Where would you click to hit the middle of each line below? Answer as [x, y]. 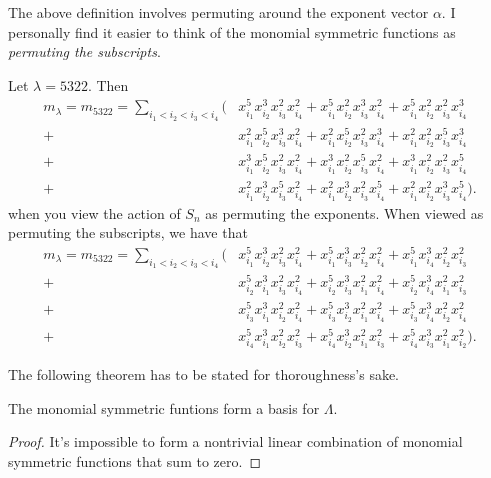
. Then [108, 84]
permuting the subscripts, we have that [128, 232]
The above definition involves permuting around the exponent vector [218, 12]
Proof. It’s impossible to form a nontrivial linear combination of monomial [235, 441]
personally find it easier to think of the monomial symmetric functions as [232, 31]
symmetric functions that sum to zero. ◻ [135, 461]
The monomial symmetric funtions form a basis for [164, 407]
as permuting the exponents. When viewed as [344, 212]
